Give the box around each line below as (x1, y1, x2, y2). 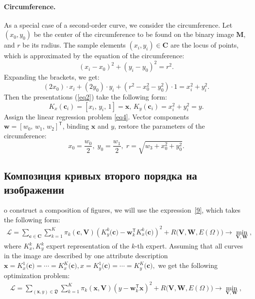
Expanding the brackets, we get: (4, 72, 100, 82)
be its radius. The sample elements (22, 40, 126, 50)
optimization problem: (4, 270, 70, 280)
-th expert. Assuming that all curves (135, 241, 243, 251)
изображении (4, 182, 65, 197)
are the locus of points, (170, 40, 239, 50)
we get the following (158, 260, 218, 270)
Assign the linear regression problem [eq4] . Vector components (4, 111, 189, 121)
